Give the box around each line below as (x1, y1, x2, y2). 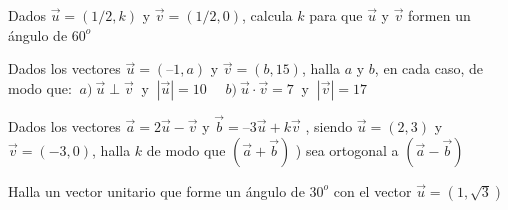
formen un (408, 5, 471, 25)
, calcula (241, 5, 293, 25)
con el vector (333, 180, 412, 201)
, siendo (305, 116, 353, 136)
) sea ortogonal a (295, 139, 399, 160)
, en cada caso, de (374, 58, 484, 79)
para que (309, 5, 363, 25)
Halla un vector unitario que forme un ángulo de (8, 180, 305, 201)
